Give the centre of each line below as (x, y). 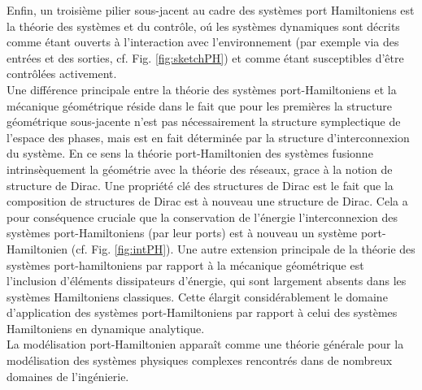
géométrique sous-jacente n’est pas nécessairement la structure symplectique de (204, 121)
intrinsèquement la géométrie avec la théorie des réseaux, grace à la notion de (200, 169)
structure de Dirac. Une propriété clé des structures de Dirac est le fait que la (200, 185)
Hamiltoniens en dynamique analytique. (106, 328)
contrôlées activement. (62, 74)
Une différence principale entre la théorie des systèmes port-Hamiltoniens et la (202, 89)
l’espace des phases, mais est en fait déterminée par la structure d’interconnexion (208, 137)
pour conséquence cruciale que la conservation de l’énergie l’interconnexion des (202, 217)
